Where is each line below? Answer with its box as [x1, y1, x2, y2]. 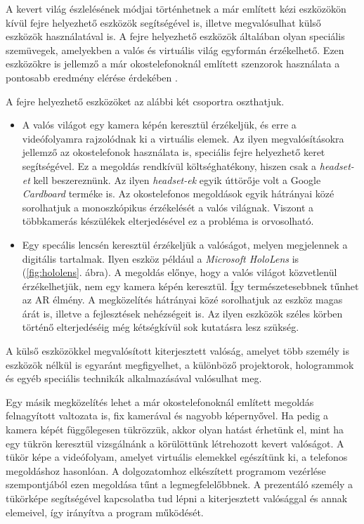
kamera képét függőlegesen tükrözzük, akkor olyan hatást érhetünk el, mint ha [6, 422, 344, 437]
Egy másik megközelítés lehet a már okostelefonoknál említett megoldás [6, 394, 314, 409]
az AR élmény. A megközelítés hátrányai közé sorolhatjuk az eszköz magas [22, 292, 343, 307]
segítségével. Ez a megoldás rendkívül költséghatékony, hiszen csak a [22, 158, 317, 173]
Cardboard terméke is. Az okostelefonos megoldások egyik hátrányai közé [22, 186, 334, 201]
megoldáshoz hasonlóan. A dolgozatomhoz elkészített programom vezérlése [6, 463, 326, 478]
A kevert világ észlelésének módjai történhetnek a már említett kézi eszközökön [6, 1, 346, 15]
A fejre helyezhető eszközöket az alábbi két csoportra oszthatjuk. [6, 93, 285, 108]
